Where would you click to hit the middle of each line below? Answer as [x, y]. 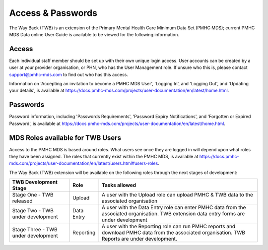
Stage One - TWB [33, 195]
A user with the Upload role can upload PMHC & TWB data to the [177, 195]
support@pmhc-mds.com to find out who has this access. [69, 74]
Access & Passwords [53, 13]
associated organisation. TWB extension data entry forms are [173, 214]
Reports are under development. [139, 239]
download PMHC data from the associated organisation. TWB [174, 233]
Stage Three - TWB [35, 230]
